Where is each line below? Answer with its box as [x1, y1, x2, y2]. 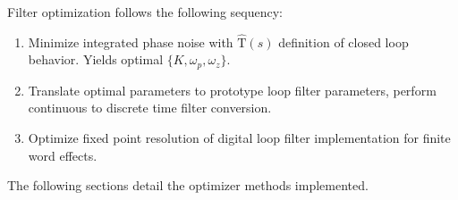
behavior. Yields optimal [28, 50, 164, 69]
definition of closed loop [278, 32, 409, 51]
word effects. [28, 146, 98, 164]
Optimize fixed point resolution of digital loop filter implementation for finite [28, 129, 451, 147]
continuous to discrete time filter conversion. [28, 98, 272, 117]
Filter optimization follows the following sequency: [7, 3, 284, 21]
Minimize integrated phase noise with [28, 32, 233, 51]
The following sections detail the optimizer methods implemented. [7, 176, 369, 195]
